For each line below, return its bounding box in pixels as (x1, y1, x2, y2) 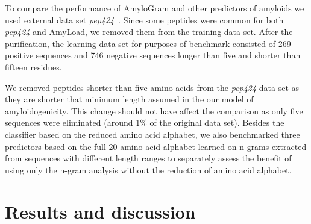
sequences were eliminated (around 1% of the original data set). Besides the (5, 116, 284, 129)
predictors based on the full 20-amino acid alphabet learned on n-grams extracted (5, 140, 307, 152)
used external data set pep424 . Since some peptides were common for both (5, 13, 284, 26)
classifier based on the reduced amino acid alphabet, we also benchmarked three (5, 128, 300, 140)
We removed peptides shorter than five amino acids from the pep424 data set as (5, 81, 300, 93)
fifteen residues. (5, 60, 62, 73)
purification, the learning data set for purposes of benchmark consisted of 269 (5, 37, 291, 49)
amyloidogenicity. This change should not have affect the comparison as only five (5, 104, 303, 117)
